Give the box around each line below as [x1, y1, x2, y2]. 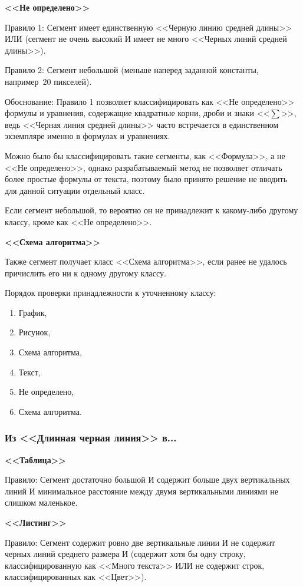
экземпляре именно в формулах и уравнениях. [5, 130, 170, 142]
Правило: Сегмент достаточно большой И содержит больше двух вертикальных [5, 473, 290, 486]
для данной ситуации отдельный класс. [5, 184, 145, 196]
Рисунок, [18, 326, 51, 338]
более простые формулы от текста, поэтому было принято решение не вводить [5, 173, 288, 185]
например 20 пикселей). [5, 75, 92, 87]
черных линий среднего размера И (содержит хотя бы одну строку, [5, 548, 246, 560]
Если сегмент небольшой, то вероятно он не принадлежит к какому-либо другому [5, 204, 298, 216]
